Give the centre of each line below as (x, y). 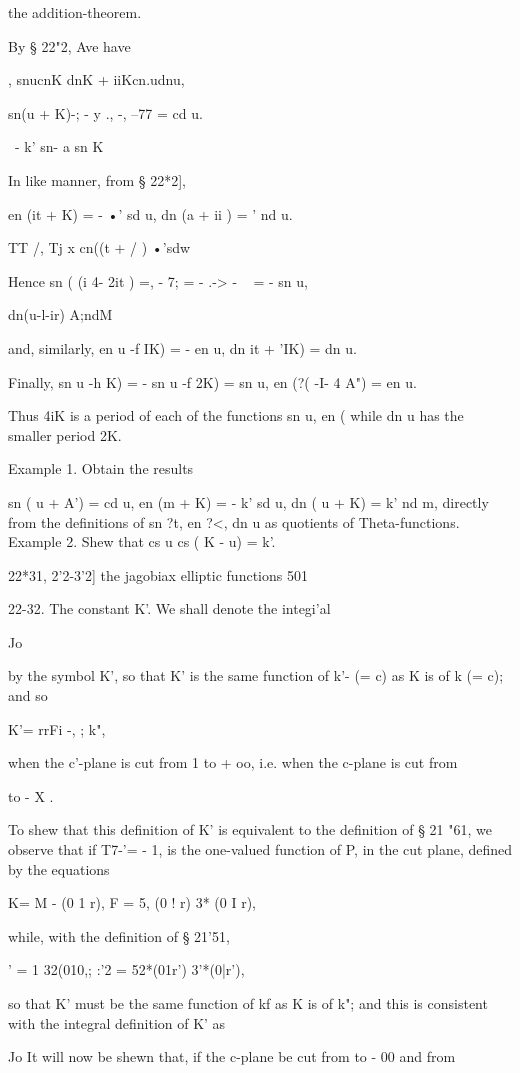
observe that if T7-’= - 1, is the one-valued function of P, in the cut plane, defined (260, 849)
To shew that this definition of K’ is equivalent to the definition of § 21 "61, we (250, 829)
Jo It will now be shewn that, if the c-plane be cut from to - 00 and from (232, 1056)
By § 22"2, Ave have (69, 45)
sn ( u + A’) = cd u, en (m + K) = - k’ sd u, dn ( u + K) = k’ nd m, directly (248, 501)
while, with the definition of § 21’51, (119, 935)
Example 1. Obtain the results (101, 468)
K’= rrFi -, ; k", (57, 728)
